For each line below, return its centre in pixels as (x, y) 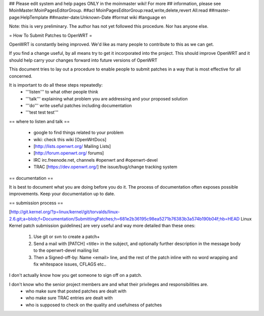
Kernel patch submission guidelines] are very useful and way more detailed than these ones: (102, 225)
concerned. (21, 76)
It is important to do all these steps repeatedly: (56, 85)
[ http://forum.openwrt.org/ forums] (69, 153)
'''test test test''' (42, 112)
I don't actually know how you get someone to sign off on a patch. (76, 275)
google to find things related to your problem (79, 133)
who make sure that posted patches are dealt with (76, 291)
